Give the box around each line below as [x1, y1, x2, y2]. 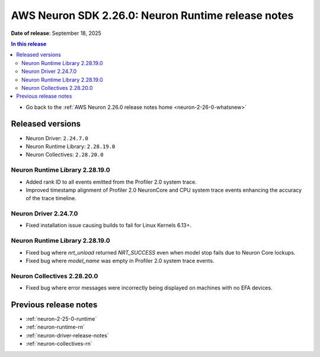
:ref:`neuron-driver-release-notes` [25, 332, 110, 339]
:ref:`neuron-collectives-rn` [25, 340, 92, 348]
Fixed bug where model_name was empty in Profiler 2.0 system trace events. [25, 257, 215, 264]
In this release [11, 40, 47, 47]
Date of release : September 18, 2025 [11, 30, 102, 37]
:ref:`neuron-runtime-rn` [25, 323, 85, 331]
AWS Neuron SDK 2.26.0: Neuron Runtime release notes [11, 9, 294, 22]
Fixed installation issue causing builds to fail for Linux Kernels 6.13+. [25, 222, 192, 229]
